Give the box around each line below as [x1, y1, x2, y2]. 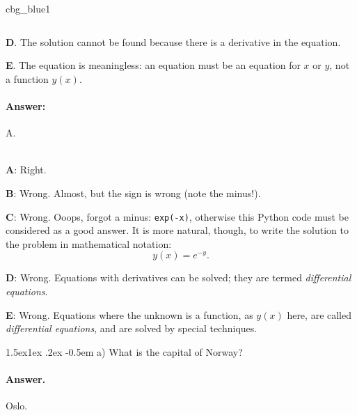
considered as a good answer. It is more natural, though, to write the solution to [6, 223, 349, 237]
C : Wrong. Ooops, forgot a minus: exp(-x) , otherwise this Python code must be [6, 209, 349, 224]
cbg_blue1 [6, 1, 51, 15]
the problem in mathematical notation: [6, 236, 172, 251]
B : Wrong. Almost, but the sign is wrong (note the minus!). [6, 185, 261, 200]
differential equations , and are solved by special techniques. [6, 321, 257, 336]
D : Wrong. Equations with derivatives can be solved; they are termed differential [6, 270, 351, 285]
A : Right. [6, 162, 47, 177]
